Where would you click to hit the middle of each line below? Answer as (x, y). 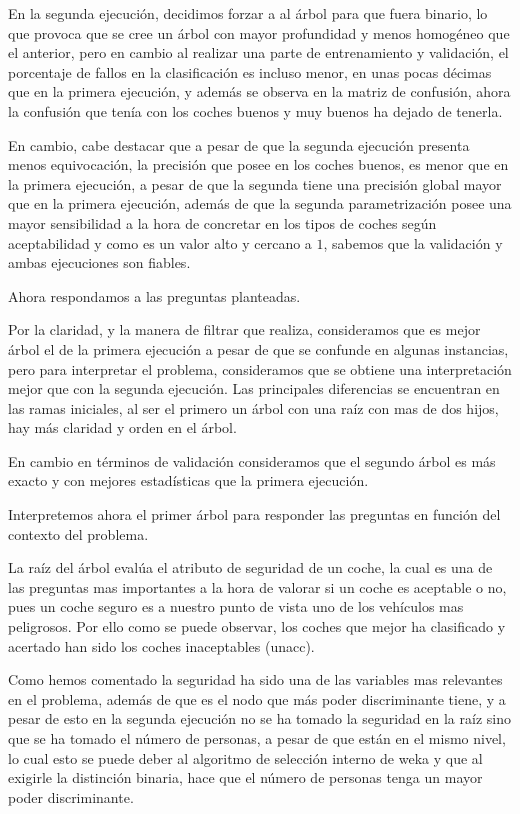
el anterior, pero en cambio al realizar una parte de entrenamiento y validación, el (258, 52)
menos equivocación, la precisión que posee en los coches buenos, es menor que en (258, 164)
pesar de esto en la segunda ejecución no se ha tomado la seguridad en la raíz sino (259, 718)
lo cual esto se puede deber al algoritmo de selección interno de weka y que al (245, 757)
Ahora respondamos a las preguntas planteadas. (154, 295)
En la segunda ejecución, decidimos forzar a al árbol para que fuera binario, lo (248, 13)
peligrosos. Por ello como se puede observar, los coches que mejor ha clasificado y (257, 626)
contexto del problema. (78, 533)
